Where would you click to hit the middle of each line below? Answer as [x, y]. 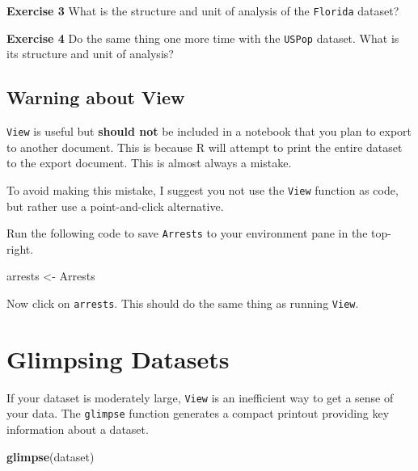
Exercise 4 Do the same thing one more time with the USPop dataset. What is [203, 38]
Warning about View [96, 97]
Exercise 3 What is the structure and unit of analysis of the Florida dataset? [203, 11]
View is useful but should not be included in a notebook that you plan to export [209, 131]
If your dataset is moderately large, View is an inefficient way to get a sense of [200, 397]
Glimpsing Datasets [118, 358]
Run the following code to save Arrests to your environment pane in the [187, 233]
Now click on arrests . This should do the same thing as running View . [183, 303]
